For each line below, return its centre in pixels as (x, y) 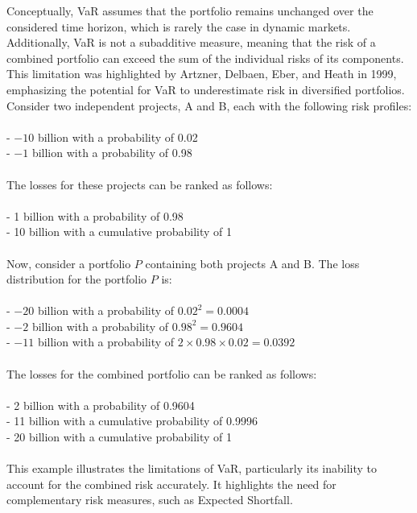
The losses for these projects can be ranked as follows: (140, 184)
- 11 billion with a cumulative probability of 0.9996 (132, 421)
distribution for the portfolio (77, 279)
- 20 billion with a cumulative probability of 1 (120, 437)
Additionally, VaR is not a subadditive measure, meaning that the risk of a (191, 42)
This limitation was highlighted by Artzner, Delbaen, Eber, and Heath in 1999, (202, 74)
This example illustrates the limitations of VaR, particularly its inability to (192, 468)
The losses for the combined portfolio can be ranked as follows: (162, 373)
